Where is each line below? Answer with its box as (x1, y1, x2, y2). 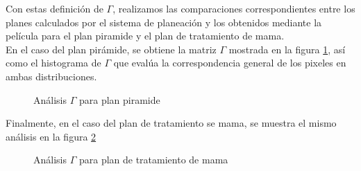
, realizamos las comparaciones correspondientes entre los (112, 1, 355, 15)
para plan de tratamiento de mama (78, 152, 228, 167)
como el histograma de (6, 55, 101, 70)
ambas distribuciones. (6, 69, 97, 83)
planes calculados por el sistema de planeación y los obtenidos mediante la (6, 15, 322, 29)
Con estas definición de (6, 1, 103, 15)
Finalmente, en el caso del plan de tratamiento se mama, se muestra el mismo (6, 116, 337, 130)
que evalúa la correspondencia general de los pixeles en (113, 55, 346, 70)
